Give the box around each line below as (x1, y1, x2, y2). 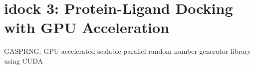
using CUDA (4, 55, 43, 66)
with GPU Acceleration (4, 17, 170, 37)
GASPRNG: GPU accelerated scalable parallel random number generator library (4, 46, 251, 56)
